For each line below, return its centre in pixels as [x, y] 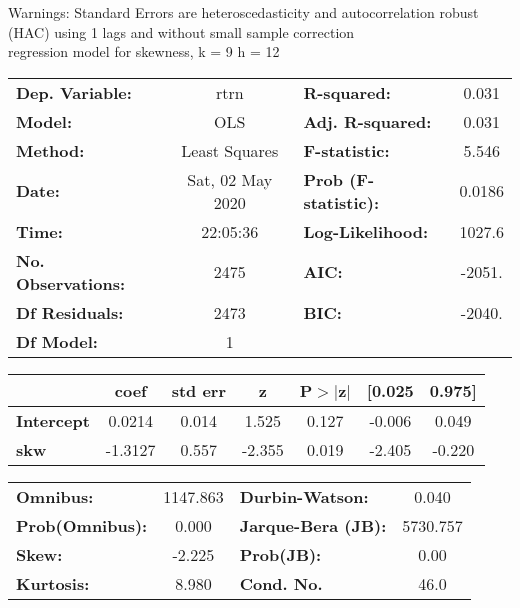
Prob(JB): [280, 554]
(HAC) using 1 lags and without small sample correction [181, 31]
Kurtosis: [53, 583]
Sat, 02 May [230, 179]
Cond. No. [281, 583]
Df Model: [57, 341]
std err [198, 390]
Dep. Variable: [74, 92]
